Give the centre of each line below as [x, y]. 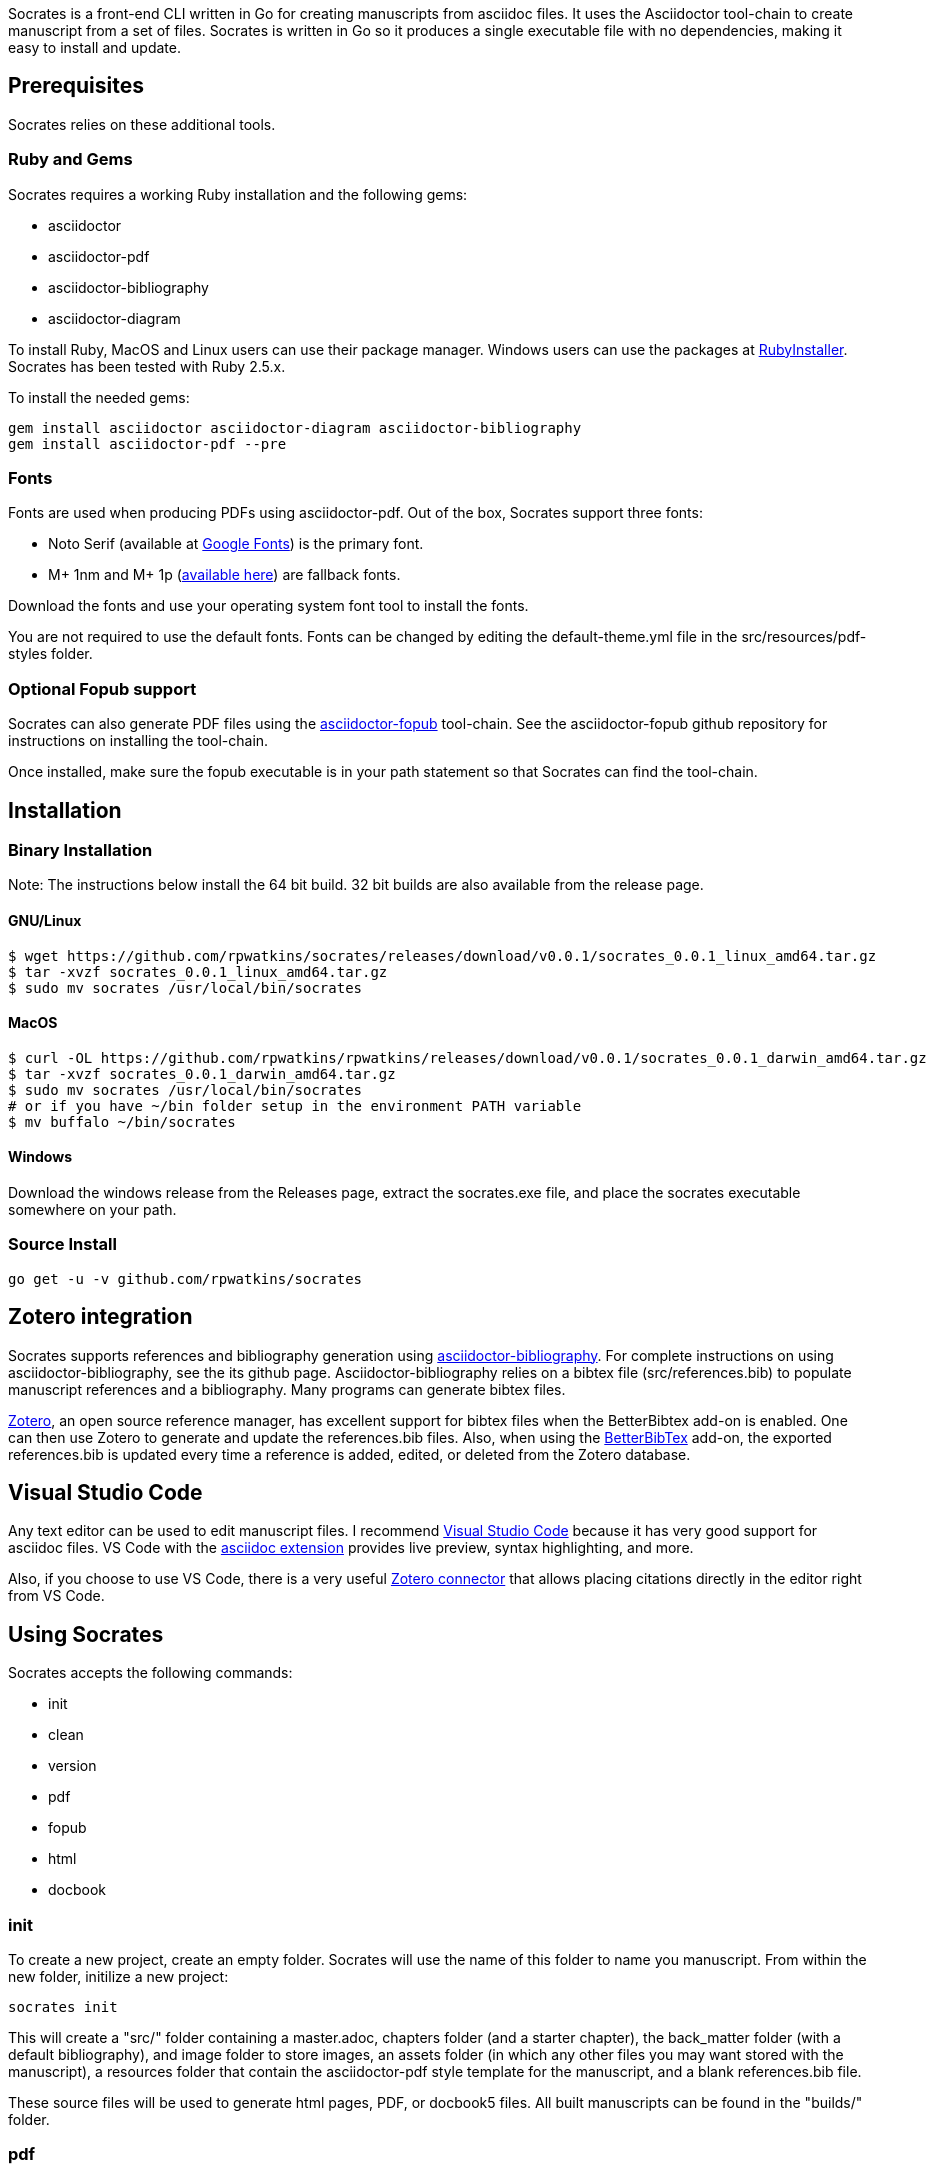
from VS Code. [56, 1596]
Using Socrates [86, 1634]
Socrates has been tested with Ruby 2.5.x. [147, 366]
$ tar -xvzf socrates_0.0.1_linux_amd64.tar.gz [198, 971]
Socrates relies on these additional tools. [142, 124]
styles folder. [50, 654]
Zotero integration [100, 1317]
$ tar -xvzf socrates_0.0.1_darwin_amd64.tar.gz [202, 1073]
